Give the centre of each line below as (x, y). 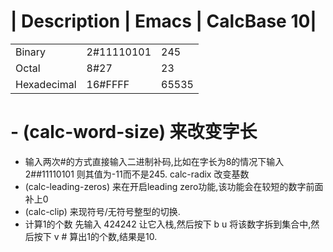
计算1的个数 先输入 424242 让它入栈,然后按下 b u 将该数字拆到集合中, (168, 224)
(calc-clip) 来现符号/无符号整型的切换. (102, 211)
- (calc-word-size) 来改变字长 (134, 132)
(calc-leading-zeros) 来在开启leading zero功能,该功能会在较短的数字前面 (174, 186)
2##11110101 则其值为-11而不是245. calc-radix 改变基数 (137, 174)
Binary (31, 52)
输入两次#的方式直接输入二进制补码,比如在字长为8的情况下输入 (154, 161)
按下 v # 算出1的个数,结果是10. (95, 236)
